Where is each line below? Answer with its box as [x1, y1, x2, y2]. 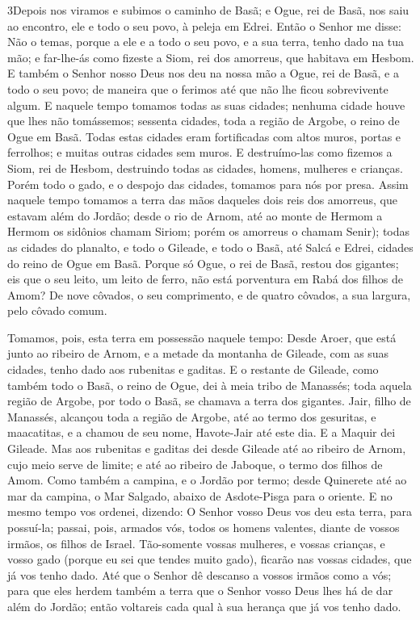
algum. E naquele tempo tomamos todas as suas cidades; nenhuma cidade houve [7, 96, 405, 113]
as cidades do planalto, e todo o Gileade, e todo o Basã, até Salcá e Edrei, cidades [7, 238, 414, 255]
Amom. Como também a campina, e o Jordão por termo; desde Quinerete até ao [7, 471, 407, 488]
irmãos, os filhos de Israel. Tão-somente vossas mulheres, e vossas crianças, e [7, 534, 385, 551]
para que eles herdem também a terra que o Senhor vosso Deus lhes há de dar [7, 582, 393, 599]
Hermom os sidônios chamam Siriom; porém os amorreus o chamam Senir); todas [7, 223, 410, 240]
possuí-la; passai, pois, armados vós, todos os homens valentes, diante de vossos [7, 519, 400, 535]
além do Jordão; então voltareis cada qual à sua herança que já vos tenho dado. [7, 597, 401, 614]
